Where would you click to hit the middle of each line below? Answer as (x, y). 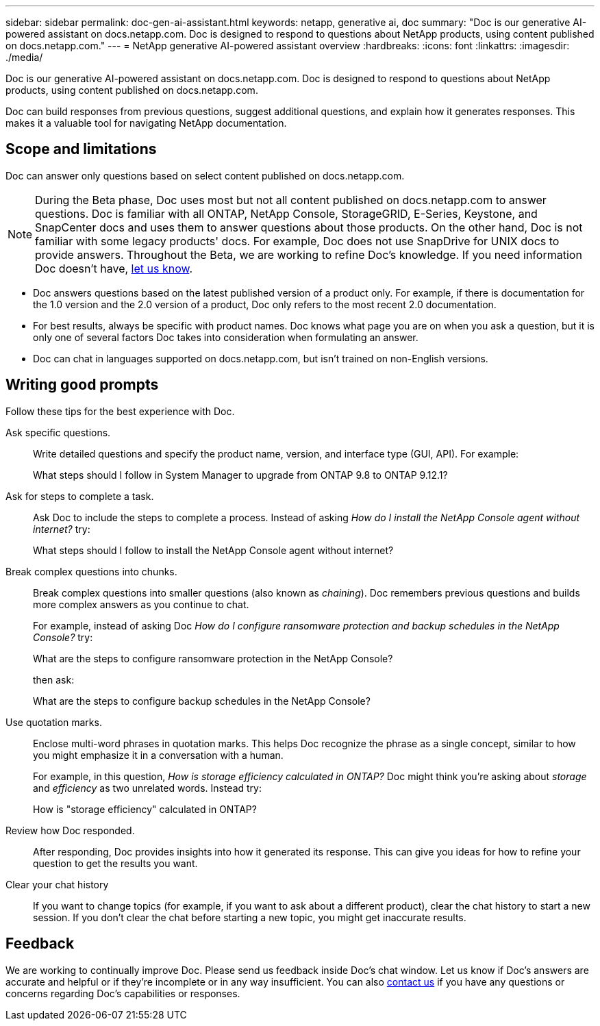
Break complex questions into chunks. (91, 571)
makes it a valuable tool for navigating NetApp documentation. (146, 123)
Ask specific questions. (58, 432)
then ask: (54, 679)
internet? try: (62, 529)
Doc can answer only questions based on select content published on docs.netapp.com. (205, 175)
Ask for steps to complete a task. (80, 496)
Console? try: (63, 637)
